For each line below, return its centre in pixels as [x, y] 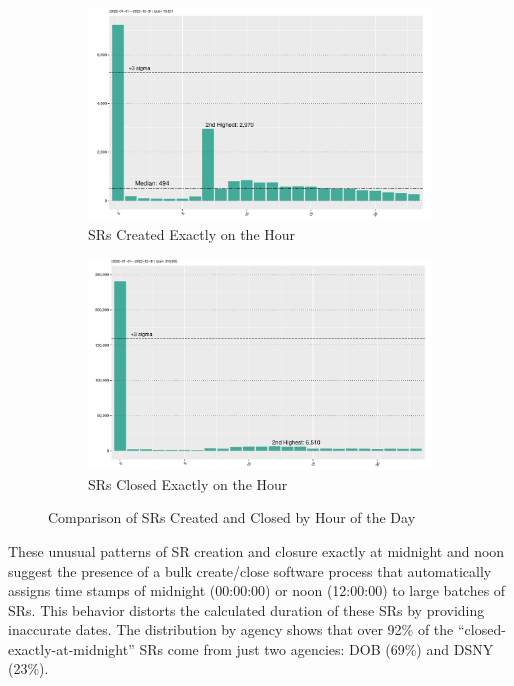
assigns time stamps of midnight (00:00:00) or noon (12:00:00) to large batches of [257, 590]
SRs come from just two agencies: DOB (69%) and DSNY [316, 648]
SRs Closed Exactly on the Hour [188, 483]
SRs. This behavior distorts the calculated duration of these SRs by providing [246, 609]
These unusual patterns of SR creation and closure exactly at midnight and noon [256, 550]
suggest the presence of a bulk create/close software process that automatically [250, 570]
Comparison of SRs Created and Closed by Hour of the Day [232, 517]
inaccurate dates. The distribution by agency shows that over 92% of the [231, 629]
